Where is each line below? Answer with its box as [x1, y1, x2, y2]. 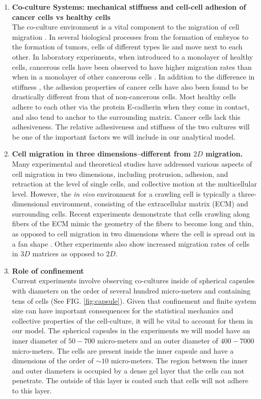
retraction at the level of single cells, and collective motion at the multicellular [12, 178, 257, 189]
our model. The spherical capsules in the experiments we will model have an [12, 325, 250, 336]
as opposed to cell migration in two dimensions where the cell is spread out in [12, 228, 255, 239]
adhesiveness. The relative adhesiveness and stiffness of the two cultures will [12, 121, 250, 132]
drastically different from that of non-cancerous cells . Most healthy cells [12, 91, 237, 102]
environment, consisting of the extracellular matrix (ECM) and [51, 198, 248, 209]
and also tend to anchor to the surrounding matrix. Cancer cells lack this [12, 111, 241, 122]
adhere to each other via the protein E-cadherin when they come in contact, [12, 101, 250, 112]
